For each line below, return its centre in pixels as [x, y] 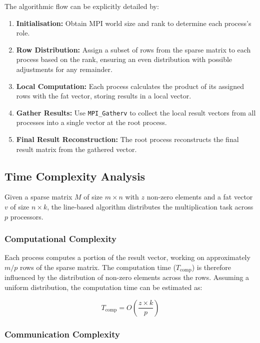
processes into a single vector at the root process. [91, 122]
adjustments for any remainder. [64, 69]
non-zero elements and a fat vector [200, 197]
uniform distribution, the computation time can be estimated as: [103, 287]
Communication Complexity [62, 334]
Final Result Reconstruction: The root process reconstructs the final [127, 139]
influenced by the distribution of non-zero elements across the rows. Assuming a [127, 277]
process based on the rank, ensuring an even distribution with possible [124, 59]
